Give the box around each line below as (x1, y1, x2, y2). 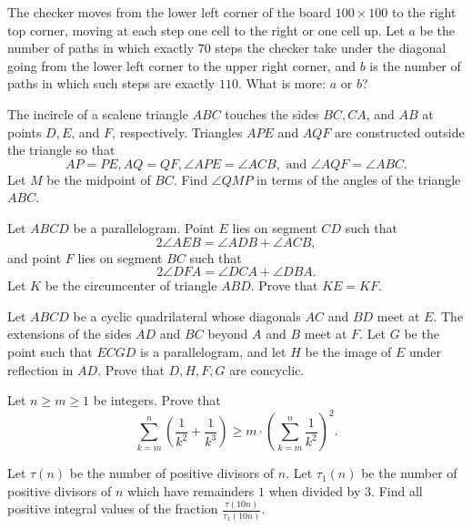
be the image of (305, 341, 392, 361)
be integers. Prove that (93, 391, 221, 410)
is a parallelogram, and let (140, 341, 286, 361)
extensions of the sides (7, 324, 132, 343)
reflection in (7, 360, 74, 379)
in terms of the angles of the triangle (256, 169, 461, 188)
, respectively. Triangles (112, 122, 243, 141)
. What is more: (237, 74, 326, 93)
